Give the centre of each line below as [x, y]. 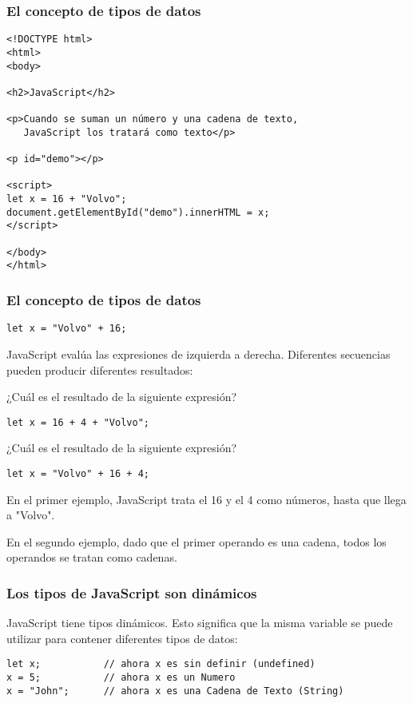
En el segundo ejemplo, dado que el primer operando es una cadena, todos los [197, 541]
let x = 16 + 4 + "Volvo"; [78, 422]
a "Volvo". [31, 515]
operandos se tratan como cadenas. [92, 557]
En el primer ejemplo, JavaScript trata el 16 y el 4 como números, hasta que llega [206, 499]
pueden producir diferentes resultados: [100, 369]
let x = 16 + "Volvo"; [67, 199]
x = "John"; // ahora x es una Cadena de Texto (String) [175, 691]
